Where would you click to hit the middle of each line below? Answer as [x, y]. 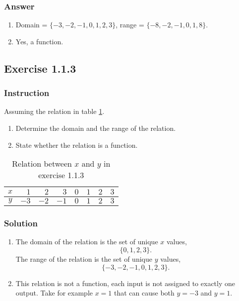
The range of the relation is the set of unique [84, 259]
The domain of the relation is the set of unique [87, 242]
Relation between [42, 164]
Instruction [27, 93]
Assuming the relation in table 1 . [54, 111]
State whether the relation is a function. [77, 145]
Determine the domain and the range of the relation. [96, 128]
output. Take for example [54, 293]
